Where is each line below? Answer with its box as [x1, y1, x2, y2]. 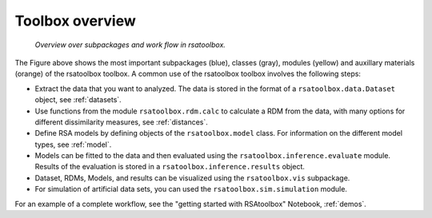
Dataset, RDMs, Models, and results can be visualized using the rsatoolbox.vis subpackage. [34, 172, 350, 183]
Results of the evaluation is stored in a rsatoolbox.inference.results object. [34, 162, 306, 172]
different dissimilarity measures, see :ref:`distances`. [34, 117, 208, 127]
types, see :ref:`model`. [34, 140, 112, 149]
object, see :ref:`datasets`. [34, 95, 122, 105]
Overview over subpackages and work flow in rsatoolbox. [34, 40, 226, 50]
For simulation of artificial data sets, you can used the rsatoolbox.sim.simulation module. [34, 184, 348, 194]
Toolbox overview [14, 12, 136, 30]
